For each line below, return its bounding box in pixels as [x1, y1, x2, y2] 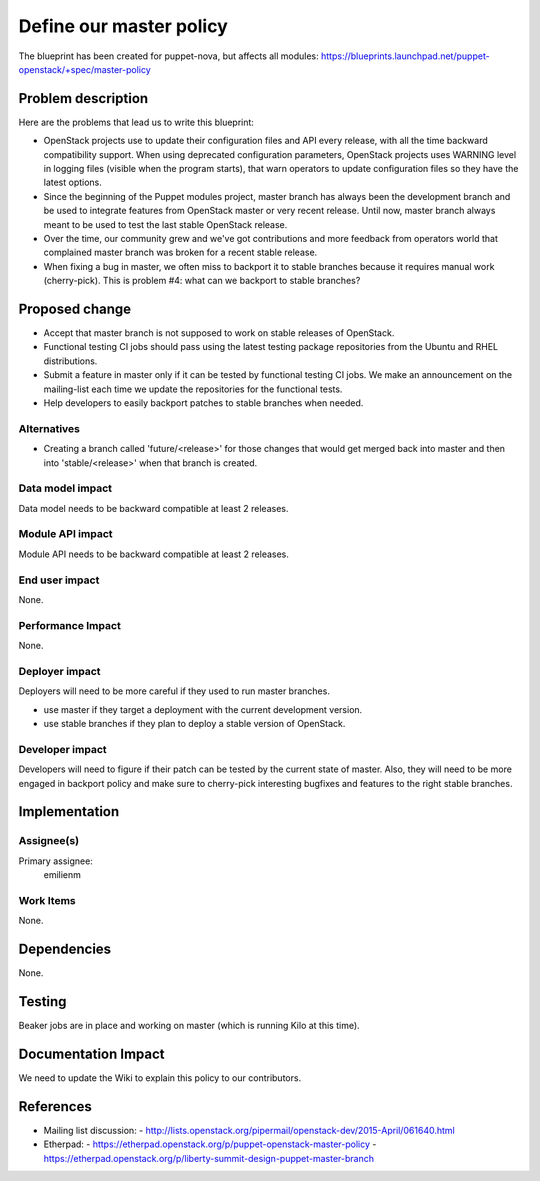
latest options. [43, 176, 102, 189]
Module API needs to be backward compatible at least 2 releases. [18, 548, 290, 560]
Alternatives [18, 421, 80, 435]
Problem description [18, 90, 149, 107]
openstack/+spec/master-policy [18, 63, 152, 75]
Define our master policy [18, 15, 229, 37]
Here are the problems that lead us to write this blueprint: [18, 116, 255, 128]
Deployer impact [18, 664, 101, 678]
